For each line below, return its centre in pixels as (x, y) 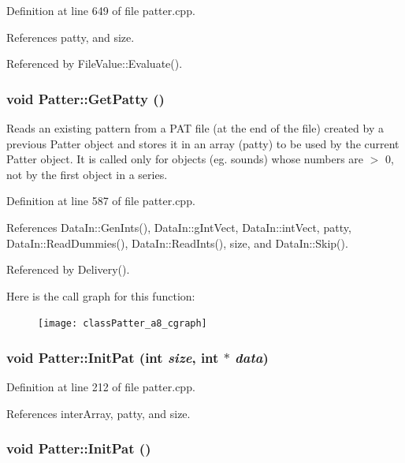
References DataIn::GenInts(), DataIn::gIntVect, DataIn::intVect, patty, (179, 227)
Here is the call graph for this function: (101, 295)
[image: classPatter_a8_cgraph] (123, 324)
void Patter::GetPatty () (85, 98)
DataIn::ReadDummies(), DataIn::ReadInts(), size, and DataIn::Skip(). (177, 243)
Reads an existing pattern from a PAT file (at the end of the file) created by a (195, 128)
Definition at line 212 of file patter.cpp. (101, 387)
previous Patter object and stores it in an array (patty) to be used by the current (203, 143)
